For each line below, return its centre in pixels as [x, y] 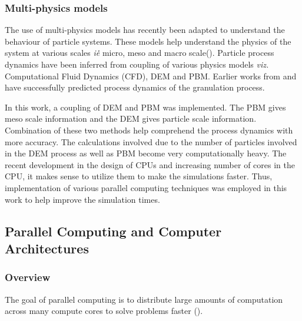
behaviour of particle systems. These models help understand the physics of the [148, 41]
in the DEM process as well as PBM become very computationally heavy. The [146, 153]
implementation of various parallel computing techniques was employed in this [146, 187]
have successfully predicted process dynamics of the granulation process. [135, 87]
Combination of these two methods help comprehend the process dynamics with [149, 130]
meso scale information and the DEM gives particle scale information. [131, 118]
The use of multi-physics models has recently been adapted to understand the [145, 30]
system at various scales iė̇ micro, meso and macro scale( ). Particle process [140, 53]
